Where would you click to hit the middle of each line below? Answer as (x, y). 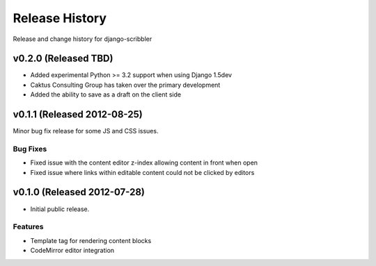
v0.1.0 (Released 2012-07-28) (79, 192)
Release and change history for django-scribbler (83, 39)
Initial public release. (60, 209)
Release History (60, 18)
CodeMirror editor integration (72, 251)
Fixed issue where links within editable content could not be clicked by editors (142, 172)
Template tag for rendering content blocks (91, 240)
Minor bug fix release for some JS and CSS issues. (86, 131)
